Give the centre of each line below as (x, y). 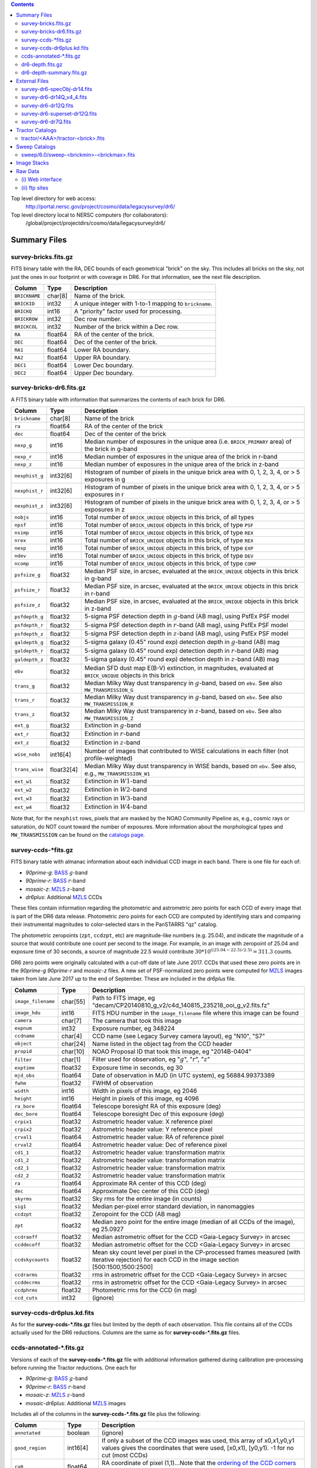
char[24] (73, 1043)
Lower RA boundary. (102, 350)
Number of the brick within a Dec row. (127, 327)
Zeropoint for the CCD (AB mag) (136, 1214)
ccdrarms (26, 1275)
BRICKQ (23, 311)
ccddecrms (28, 1282)
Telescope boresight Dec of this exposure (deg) (158, 1114)
